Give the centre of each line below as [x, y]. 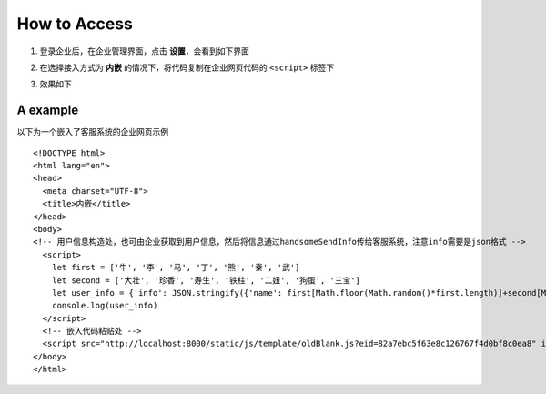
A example [48, 111]
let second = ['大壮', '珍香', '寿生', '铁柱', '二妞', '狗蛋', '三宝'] [206, 280]
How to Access [75, 24]
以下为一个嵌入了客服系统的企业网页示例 [92, 132]
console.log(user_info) [105, 306]
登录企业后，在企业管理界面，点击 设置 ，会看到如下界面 [144, 51]
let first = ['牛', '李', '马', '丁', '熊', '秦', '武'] [176, 268]
